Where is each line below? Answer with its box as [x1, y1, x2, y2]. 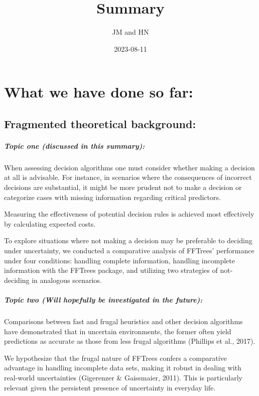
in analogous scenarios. [32, 274, 102, 285]
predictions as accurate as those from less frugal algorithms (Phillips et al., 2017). [4, 336, 255, 346]
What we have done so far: [4, 81, 193, 102]
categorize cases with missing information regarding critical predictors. [4, 191, 221, 202]
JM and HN [112, 27, 149, 37]
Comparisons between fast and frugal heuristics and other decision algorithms [4, 316, 243, 326]
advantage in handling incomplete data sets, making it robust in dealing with [4, 362, 241, 373]
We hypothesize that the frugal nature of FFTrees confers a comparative [4, 352, 227, 363]
